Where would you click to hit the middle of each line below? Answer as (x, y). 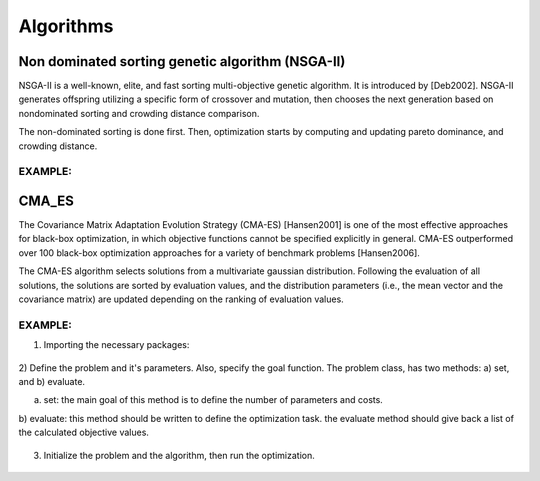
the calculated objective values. (84, 432)
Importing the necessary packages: (116, 345)
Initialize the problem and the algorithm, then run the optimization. (179, 455)
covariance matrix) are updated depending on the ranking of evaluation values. (181, 299)
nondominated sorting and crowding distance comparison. (139, 113)
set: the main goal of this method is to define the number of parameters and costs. (213, 400)
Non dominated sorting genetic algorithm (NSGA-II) (182, 61)
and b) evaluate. (51, 381)
